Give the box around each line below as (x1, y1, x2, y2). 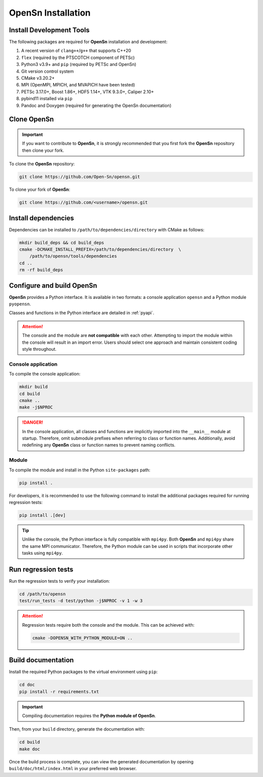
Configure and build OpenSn (9, 281, 97, 290)
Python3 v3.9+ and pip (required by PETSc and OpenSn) (21, 62, 136, 67)
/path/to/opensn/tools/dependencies (29, 253, 117, 259)
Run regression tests (9, 565, 74, 573)
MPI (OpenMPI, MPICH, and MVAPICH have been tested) (21, 82, 135, 88)
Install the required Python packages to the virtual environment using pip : (9, 669, 158, 675)
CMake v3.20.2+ (21, 75, 55, 81)
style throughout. (22, 346, 57, 352)
